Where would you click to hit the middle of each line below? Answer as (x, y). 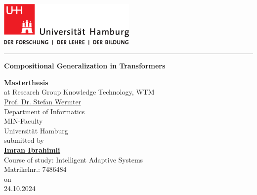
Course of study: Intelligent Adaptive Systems (74, 159)
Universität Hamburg (36, 130)
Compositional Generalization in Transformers (85, 66)
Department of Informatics (44, 111)
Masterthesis (26, 82)
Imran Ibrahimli (32, 149)
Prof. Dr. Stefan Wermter (43, 102)
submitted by (24, 140)
